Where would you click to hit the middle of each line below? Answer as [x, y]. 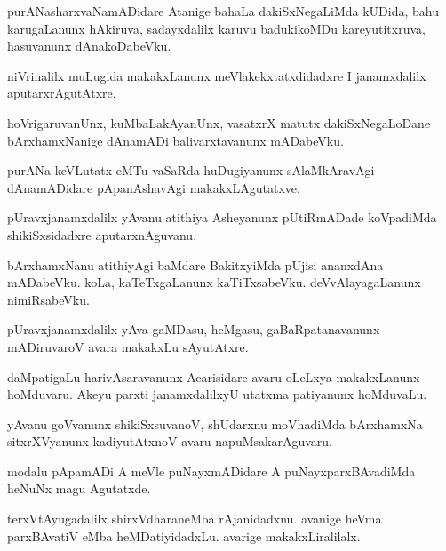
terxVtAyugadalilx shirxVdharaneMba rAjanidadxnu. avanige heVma [195, 519]
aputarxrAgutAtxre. [62, 93]
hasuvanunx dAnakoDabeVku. [89, 46]
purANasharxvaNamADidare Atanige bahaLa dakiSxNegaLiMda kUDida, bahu [223, 11]
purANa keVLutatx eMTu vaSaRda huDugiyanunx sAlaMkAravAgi [191, 170]
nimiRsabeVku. [48, 299]
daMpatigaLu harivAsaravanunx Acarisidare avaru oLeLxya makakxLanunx [214, 376]
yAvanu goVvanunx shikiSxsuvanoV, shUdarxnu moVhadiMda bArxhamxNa [215, 423]
